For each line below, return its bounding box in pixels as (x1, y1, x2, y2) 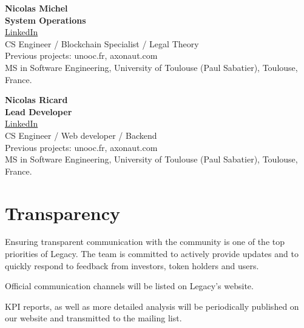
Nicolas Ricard (5, 93, 68, 106)
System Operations (5, 13, 86, 26)
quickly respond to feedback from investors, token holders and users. (5, 259, 259, 272)
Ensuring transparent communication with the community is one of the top (5, 235, 285, 248)
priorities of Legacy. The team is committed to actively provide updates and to (5, 247, 299, 260)
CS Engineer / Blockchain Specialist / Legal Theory (5, 37, 199, 50)
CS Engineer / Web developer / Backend (5, 129, 157, 141)
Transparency (5, 200, 121, 225)
